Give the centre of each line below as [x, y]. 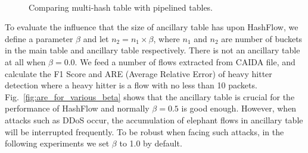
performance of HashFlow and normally [77, 108]
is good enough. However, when [239, 108]
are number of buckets [262, 38]
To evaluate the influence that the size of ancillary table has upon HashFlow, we [152, 27]
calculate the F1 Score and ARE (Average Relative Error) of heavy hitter [139, 73]
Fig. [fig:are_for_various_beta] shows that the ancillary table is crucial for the [150, 96]
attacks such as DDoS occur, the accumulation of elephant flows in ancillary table [154, 119]
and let [96, 38]
